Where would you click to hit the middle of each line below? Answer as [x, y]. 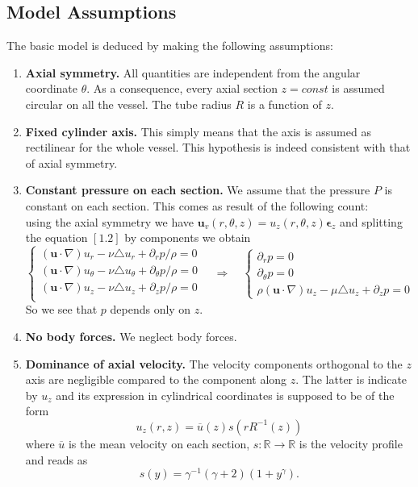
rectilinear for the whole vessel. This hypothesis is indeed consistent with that [218, 147]
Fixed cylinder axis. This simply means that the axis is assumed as [198, 131]
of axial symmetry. [71, 162]
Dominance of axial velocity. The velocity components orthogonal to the [214, 363]
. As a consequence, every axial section [182, 88]
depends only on [150, 309]
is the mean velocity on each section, [159, 443]
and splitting [371, 221]
